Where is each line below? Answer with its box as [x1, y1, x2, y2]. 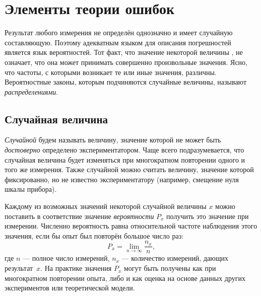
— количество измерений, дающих [121, 253, 228, 263]
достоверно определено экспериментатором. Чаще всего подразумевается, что [5, 144, 244, 155]
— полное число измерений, [23, 253, 110, 263]
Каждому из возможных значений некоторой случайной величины [5, 201, 207, 211]
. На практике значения [40, 263, 112, 273]
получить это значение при [166, 210, 249, 221]
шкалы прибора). [5, 184, 57, 194]
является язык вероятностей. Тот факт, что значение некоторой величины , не [5, 47, 243, 57]
